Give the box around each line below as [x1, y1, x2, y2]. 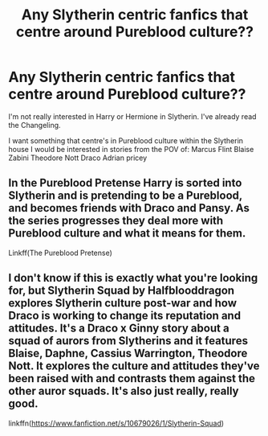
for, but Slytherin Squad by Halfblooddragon [8, 284, 235, 298]
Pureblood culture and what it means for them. [8, 227, 246, 241]
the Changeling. [8, 120, 62, 130]
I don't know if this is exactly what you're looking [8, 271, 258, 285]
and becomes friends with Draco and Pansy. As [8, 201, 250, 215]
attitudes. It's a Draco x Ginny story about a [8, 322, 230, 335]
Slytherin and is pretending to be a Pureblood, [8, 189, 243, 203]
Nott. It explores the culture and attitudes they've [8, 360, 260, 373]
